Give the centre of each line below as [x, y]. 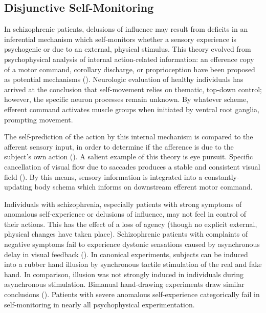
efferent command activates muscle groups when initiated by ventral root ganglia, [132, 109]
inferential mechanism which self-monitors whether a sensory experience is [120, 39]
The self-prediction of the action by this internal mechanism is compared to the [129, 137]
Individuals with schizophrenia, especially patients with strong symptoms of [123, 204]
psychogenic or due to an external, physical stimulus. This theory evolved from [128, 49]
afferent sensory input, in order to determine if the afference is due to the [119, 146]
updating [18, 187]
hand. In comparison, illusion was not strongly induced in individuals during [124, 274]
